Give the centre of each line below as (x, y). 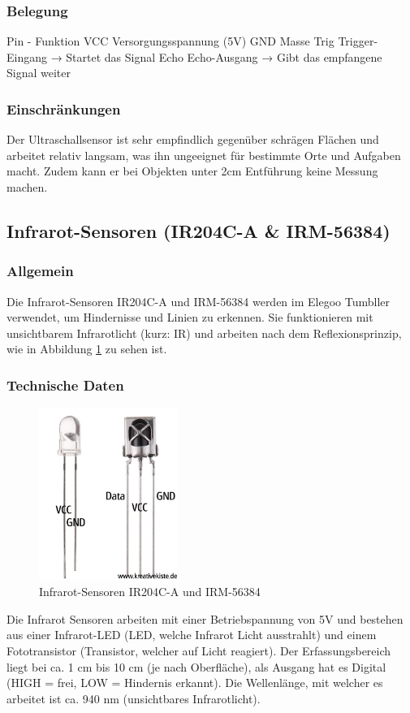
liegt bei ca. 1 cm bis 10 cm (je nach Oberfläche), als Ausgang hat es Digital (196, 666)
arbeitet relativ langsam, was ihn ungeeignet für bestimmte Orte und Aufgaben (204, 155)
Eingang (27, 56)
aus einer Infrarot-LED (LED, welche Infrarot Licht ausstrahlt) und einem (192, 635)
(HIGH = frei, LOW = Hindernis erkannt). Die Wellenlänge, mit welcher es (195, 683)
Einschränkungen (64, 108)
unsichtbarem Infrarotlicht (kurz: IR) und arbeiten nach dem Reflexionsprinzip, (204, 333)
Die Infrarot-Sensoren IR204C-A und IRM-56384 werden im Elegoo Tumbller (198, 301)
